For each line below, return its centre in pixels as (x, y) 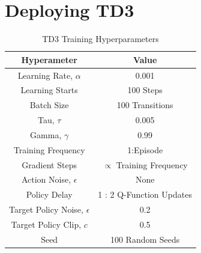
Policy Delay (49, 194)
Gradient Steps (49, 164)
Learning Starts (49, 90)
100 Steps (145, 90)
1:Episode (145, 149)
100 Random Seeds (145, 239)
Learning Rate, (45, 75)
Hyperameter (49, 59)
